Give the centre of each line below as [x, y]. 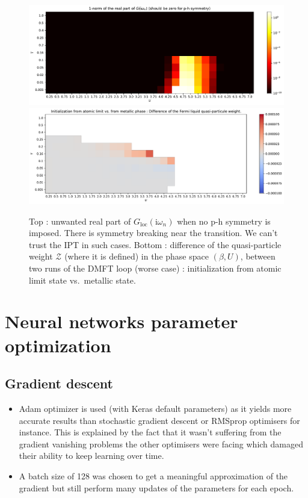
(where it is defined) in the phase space [137, 256]
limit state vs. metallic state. [82, 280]
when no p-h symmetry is [224, 221]
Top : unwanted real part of [80, 221]
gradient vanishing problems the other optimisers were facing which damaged [161, 444]
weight [41, 256]
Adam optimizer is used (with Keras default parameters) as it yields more [155, 408]
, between [258, 256]
